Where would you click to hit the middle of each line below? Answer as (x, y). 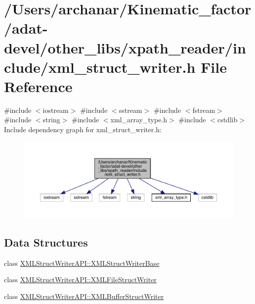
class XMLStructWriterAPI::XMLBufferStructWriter (84, 296)
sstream (130, 110)
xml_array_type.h (139, 120)
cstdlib (227, 120)
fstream (204, 110)
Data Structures (46, 242)
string (51, 120)
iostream (56, 110)
